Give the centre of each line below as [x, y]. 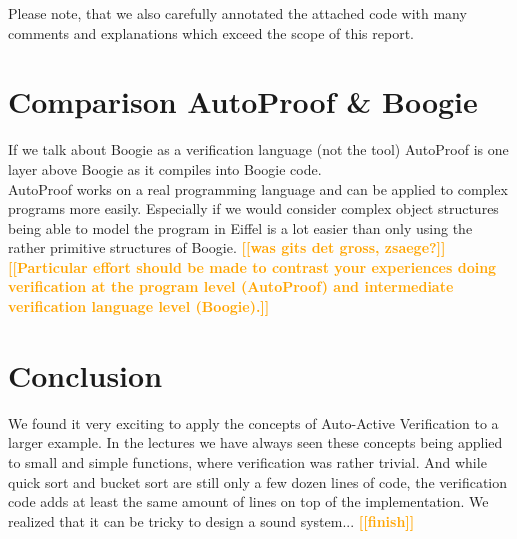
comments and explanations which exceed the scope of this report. [211, 32]
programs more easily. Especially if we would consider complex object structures [253, 208]
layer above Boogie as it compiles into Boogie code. [165, 168]
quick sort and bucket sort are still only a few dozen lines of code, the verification [257, 481]
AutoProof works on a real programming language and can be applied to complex [258, 188]
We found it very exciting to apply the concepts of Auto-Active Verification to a [253, 422]
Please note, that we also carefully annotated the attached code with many [237, 13]
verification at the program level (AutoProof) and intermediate [231, 286]
